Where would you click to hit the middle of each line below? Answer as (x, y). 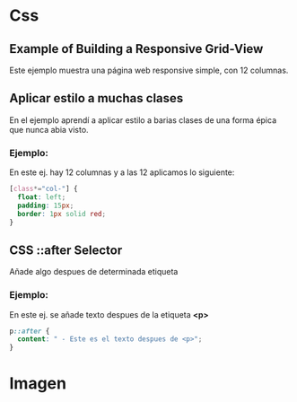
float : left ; (42, 197)
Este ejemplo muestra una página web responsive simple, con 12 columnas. (149, 70)
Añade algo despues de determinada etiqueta (94, 272)
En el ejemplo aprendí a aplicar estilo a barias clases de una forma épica (143, 120)
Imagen (38, 384)
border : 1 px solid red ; (61, 214)
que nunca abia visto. (49, 129)
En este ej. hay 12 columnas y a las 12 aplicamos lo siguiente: (122, 172)
